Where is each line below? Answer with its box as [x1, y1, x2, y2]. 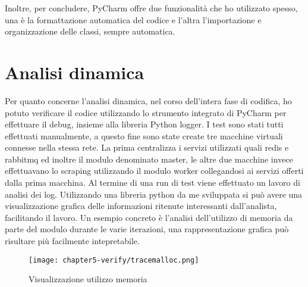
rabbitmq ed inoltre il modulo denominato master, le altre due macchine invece [5, 152, 293, 165]
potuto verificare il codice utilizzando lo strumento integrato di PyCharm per [5, 106, 287, 118]
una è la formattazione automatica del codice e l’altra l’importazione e [5, 13, 262, 26]
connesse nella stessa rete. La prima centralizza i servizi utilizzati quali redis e [5, 141, 289, 154]
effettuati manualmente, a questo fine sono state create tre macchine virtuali [5, 129, 283, 142]
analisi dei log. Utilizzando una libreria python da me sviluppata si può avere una [5, 188, 303, 200]
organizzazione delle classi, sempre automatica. [5, 25, 175, 38]
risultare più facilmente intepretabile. [5, 235, 140, 247]
